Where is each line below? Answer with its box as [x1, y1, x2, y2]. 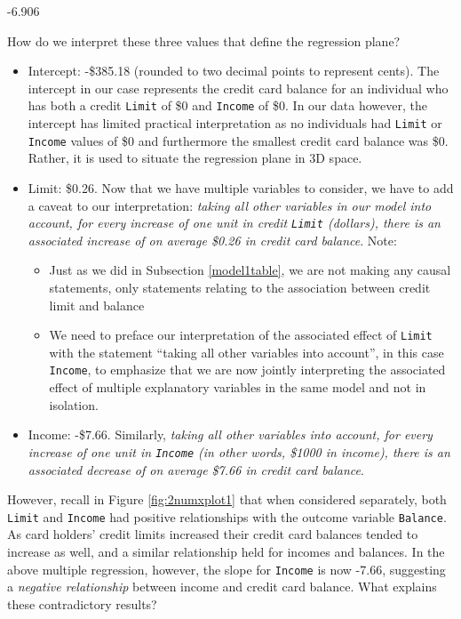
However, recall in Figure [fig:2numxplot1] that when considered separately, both [7, 490, 447, 509]
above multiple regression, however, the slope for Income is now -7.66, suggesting [7, 559, 446, 578]
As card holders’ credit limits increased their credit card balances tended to [7, 525, 418, 543]
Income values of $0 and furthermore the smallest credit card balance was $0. [28, 131, 449, 149]
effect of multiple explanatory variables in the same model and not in [49, 378, 426, 397]
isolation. [49, 395, 99, 414]
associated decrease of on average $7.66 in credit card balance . [28, 460, 364, 478]
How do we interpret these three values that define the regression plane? [7, 31, 401, 50]
